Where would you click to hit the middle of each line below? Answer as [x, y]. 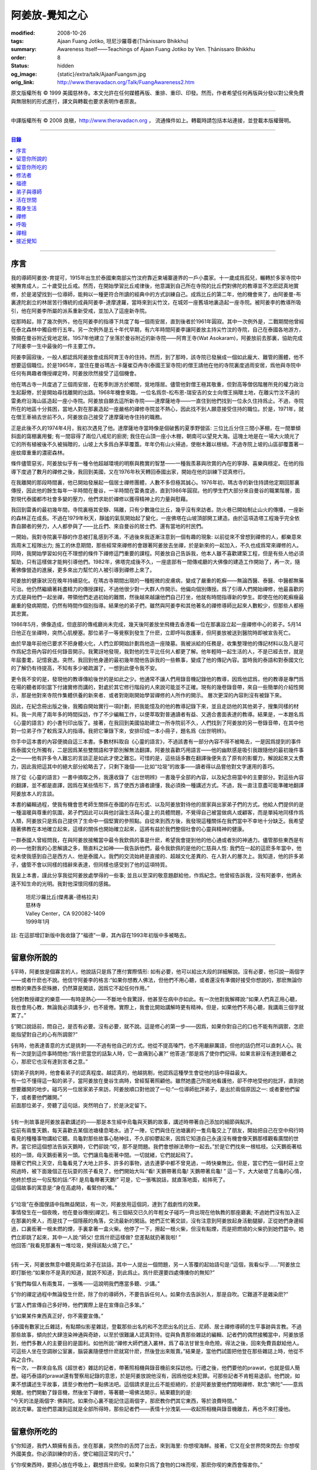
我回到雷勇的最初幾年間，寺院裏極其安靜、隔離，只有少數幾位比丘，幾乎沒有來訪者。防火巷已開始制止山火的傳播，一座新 [157, 510]
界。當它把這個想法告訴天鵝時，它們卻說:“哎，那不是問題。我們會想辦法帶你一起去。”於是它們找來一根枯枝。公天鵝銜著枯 [156, 1147]
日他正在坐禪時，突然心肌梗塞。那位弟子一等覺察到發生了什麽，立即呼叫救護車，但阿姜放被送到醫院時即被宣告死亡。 [152, 633]
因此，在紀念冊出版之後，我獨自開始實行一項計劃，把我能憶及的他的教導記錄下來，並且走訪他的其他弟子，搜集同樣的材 [155, 706]
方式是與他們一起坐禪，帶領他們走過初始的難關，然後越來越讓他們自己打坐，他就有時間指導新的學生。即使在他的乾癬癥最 [157, 597]
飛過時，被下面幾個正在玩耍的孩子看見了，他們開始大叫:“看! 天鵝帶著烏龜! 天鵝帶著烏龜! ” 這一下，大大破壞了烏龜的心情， [158, 1171]
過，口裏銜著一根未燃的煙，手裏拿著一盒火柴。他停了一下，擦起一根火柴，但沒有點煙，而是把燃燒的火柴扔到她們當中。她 [157, 1229]
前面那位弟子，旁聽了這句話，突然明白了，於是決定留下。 [80, 1105]
